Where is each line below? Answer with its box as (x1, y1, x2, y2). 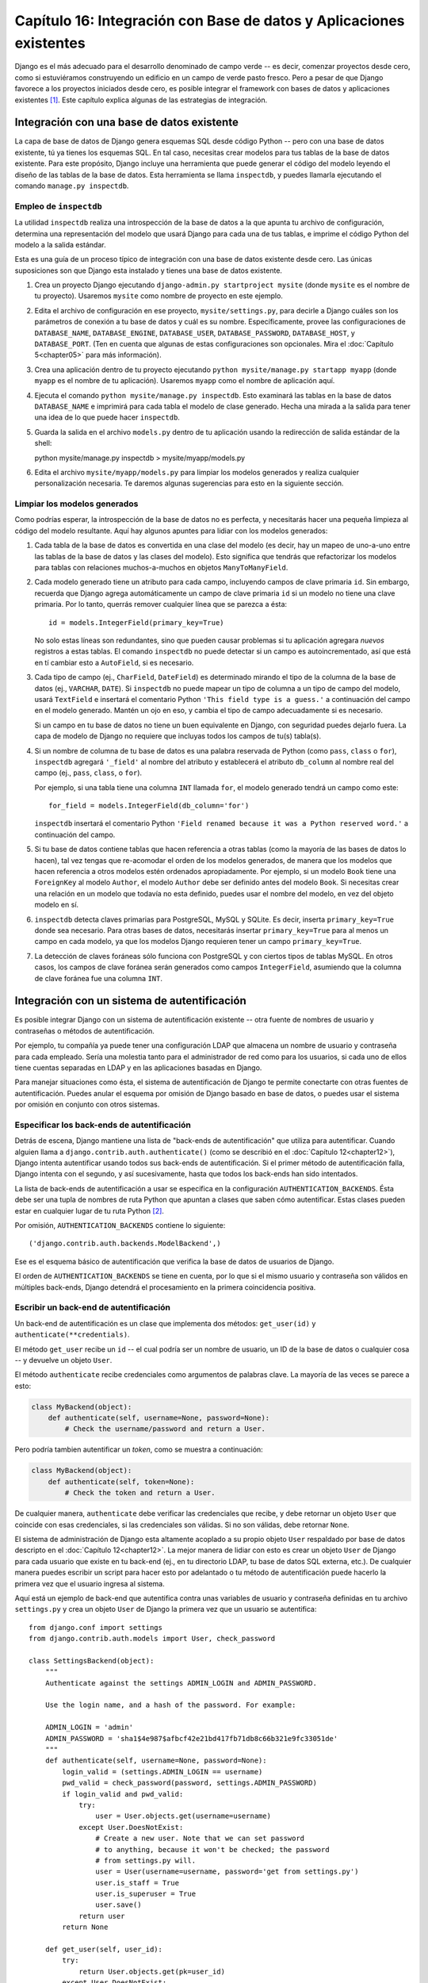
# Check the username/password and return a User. (64, 1425, 266, 1433)
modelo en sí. (34, 900, 79, 910)
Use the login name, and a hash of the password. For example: (44, 1701, 296, 1709)
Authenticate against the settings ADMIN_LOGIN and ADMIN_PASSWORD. (44, 1678, 317, 1687)
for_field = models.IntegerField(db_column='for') (48, 801, 250, 811)
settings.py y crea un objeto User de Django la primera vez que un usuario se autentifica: (14, 1605, 317, 1614)
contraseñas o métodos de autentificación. (14, 1026, 155, 1035)
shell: (34, 439, 52, 448)
